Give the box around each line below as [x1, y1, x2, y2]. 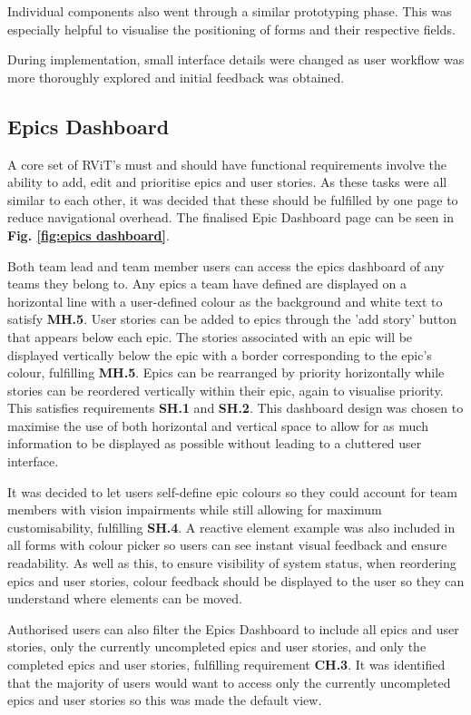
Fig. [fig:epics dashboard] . [7, 225, 170, 244]
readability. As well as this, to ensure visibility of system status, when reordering [7, 553, 456, 573]
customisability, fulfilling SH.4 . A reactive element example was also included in [7, 517, 456, 536]
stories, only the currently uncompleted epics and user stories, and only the [7, 637, 427, 656]
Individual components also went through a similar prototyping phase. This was [7, 2, 452, 20]
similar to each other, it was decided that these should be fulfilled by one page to [7, 190, 458, 209]
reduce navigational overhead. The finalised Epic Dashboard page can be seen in [7, 208, 454, 227]
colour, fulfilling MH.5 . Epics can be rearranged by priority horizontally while [7, 363, 445, 382]
